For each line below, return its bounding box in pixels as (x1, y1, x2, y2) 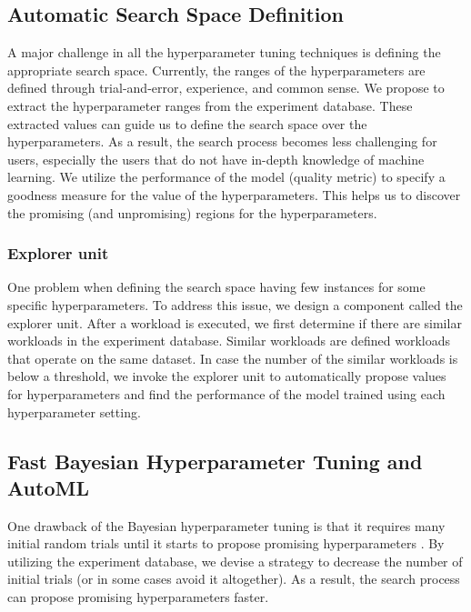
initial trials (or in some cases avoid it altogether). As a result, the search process (7, 569, 460, 588)
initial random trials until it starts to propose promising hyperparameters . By (7, 534, 445, 553)
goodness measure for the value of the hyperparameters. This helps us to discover (7, 185, 461, 204)
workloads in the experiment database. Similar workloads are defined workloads (7, 331, 451, 350)
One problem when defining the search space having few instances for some (7, 277, 426, 296)
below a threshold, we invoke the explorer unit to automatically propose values (7, 366, 446, 386)
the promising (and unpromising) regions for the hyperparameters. (7, 203, 377, 222)
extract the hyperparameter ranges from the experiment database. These (7, 95, 413, 115)
